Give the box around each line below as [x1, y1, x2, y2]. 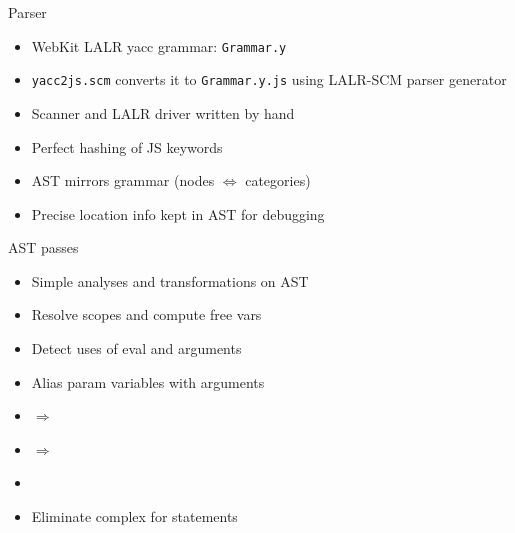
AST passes [8, 237, 79, 258]
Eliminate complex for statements [31, 506, 238, 527]
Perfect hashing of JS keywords [31, 136, 223, 157]
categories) [245, 170, 311, 191]
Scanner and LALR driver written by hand [31, 102, 295, 123]
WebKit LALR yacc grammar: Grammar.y [31, 35, 287, 56]
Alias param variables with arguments [31, 371, 265, 392]
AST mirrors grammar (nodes [31, 170, 215, 191]
